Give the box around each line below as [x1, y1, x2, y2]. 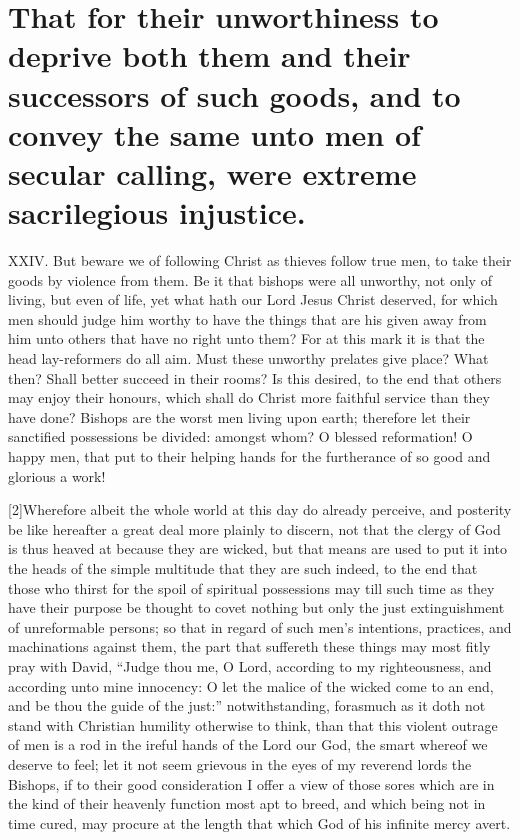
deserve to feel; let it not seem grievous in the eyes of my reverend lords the [8, 753, 472, 774]
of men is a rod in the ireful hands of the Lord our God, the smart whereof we [8, 734, 488, 755]
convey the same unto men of [8, 113, 421, 154]
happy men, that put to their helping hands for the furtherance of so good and [8, 446, 491, 466]
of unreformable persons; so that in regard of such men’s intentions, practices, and [8, 616, 512, 637]
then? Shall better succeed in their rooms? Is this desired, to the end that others [8, 367, 502, 388]
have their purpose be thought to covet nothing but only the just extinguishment [8, 597, 505, 618]
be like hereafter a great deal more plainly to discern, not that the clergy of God [8, 518, 501, 539]
